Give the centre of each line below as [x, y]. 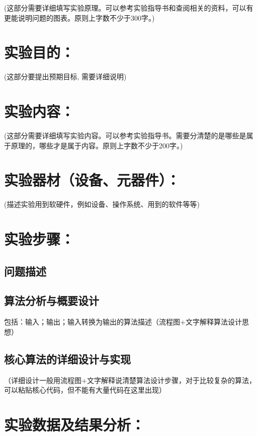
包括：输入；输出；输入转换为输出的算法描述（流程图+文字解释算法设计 [123, 322]
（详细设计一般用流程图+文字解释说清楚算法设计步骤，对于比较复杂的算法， [130, 380]
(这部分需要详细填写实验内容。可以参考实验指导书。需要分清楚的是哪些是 [125, 135]
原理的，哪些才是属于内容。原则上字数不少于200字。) [97, 145]
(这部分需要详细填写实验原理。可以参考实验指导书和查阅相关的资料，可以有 [129, 8]
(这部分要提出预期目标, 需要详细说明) [65, 76]
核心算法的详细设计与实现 [67, 359]
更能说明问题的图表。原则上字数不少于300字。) [79, 17]
